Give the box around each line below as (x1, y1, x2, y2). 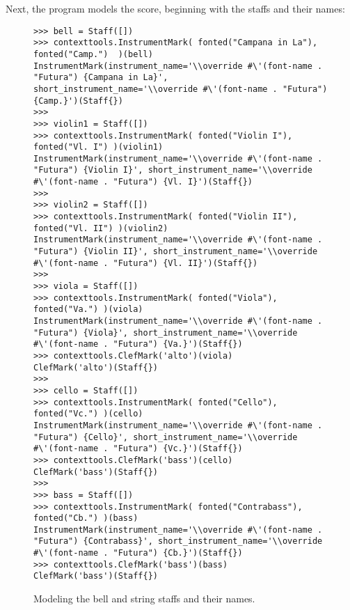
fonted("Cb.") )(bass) (33, 513, 138, 524)
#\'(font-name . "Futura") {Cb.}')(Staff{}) (33, 548, 243, 558)
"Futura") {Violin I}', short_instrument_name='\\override (33, 165, 312, 175)
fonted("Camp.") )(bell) (33, 49, 153, 59)
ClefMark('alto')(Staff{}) (33, 362, 158, 373)
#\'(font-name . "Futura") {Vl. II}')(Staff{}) (33, 258, 258, 268)
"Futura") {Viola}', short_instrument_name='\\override (33, 327, 298, 338)
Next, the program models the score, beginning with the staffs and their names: (6, 1, 345, 15)
